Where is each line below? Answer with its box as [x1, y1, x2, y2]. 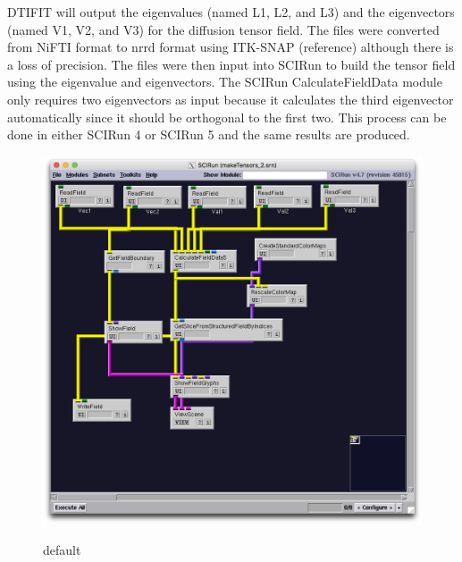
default [43, 540, 81, 558]
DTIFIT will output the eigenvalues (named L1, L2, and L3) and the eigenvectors [7, 3, 455, 21]
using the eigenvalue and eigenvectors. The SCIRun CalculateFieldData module [7, 72, 442, 91]
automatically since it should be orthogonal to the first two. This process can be [7, 107, 447, 126]
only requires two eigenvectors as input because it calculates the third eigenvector [7, 89, 454, 108]
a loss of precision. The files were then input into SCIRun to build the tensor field [7, 55, 456, 73]
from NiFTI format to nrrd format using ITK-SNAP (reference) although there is [7, 38, 454, 56]
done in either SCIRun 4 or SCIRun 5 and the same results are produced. [7, 125, 410, 144]
